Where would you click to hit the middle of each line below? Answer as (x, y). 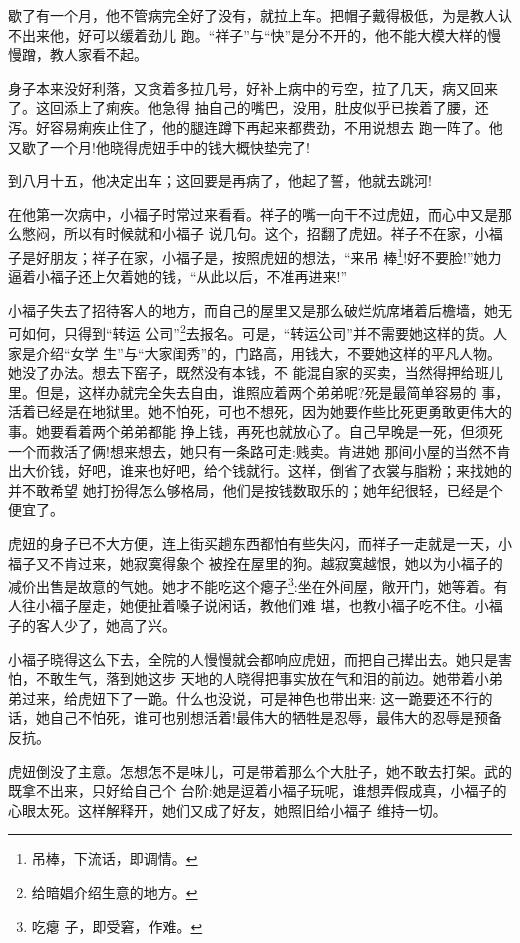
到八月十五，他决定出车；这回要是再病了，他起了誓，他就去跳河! (220, 180)
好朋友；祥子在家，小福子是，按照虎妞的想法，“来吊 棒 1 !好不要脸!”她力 (268, 255)
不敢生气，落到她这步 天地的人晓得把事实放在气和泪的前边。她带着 (255, 678)
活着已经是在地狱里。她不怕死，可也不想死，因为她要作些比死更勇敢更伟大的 (260, 411)
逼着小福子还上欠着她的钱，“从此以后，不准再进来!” (178, 276)
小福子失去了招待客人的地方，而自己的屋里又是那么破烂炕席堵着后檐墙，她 (253, 309)
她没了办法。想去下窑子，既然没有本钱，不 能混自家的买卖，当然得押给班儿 (255, 372)
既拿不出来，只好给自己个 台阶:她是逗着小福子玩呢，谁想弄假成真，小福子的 (257, 790)
